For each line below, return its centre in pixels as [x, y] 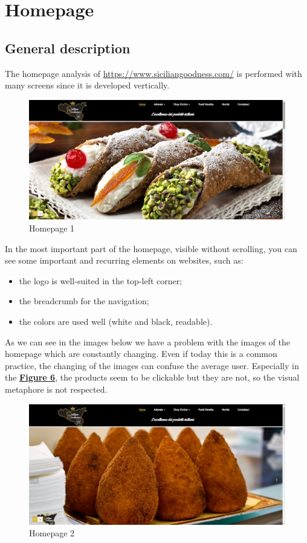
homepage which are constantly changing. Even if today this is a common [141, 354]
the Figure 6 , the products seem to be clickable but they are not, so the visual [152, 377]
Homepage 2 [52, 533]
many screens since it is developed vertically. [87, 85]
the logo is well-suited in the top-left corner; [101, 280]
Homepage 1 [52, 228]
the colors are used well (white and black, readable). [116, 321]
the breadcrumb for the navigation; [84, 301]
